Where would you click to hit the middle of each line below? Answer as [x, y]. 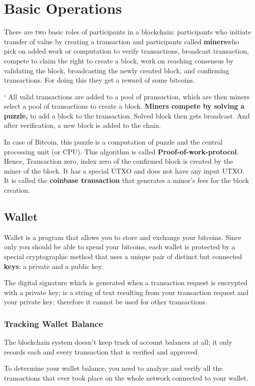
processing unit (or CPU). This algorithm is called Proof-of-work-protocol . [121, 151]
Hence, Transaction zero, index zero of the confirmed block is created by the [119, 161]
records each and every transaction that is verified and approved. [102, 351]
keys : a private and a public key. [54, 266]
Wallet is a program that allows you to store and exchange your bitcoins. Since [123, 237]
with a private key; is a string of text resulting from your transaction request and [126, 292]
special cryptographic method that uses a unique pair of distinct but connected [123, 256]
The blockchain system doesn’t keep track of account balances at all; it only [118, 342]
